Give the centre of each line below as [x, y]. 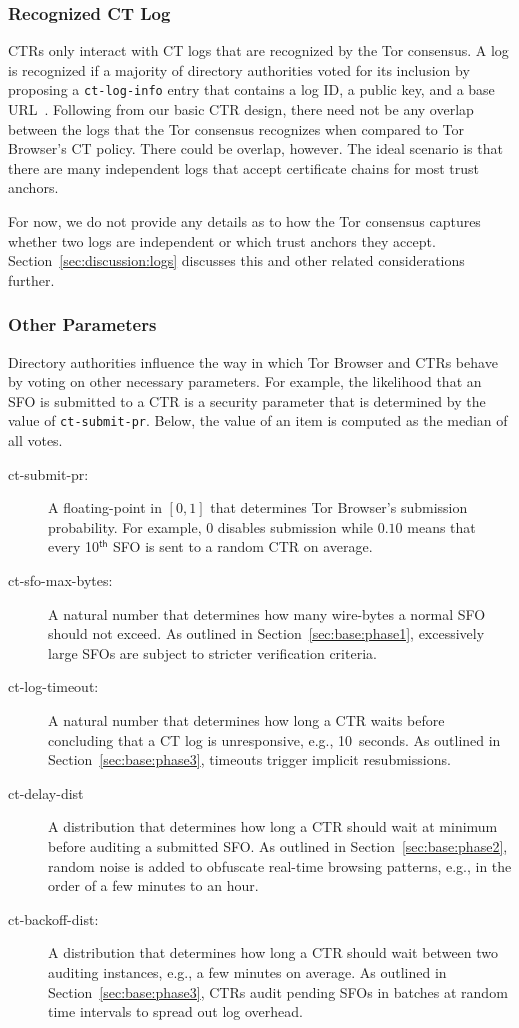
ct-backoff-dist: [53, 918]
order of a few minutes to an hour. [153, 885]
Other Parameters [82, 324]
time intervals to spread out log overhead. [175, 1011]
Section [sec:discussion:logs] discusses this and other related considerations [236, 260]
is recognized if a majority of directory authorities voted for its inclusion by [239, 69]
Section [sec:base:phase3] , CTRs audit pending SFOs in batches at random [278, 991]
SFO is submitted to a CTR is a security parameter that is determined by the [247, 400]
